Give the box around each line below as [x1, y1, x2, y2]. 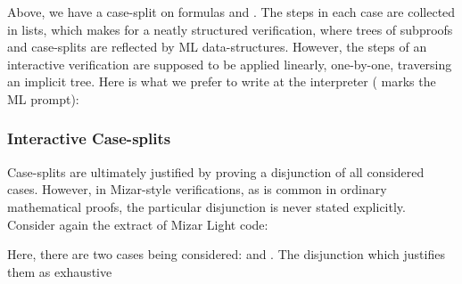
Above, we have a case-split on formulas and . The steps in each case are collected [7, 3, 456, 20]
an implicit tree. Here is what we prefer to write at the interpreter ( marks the [7, 72, 436, 91]
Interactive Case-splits [7, 127, 171, 150]
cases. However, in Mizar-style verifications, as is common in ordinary [7, 180, 387, 199]
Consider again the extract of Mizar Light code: [7, 215, 268, 233]
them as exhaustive [7, 262, 112, 280]
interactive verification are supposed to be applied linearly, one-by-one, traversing [7, 54, 452, 73]
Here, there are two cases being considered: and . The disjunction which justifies [7, 245, 445, 264]
